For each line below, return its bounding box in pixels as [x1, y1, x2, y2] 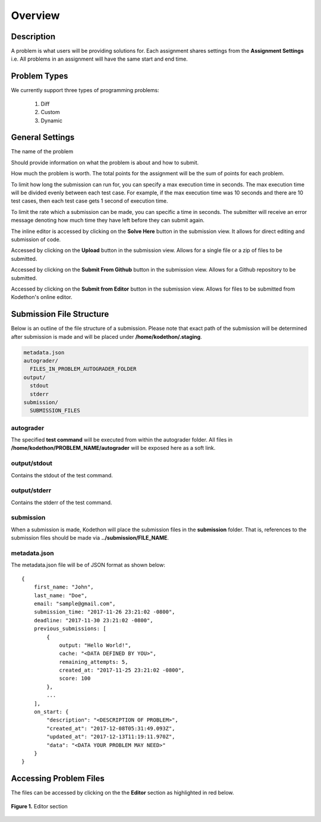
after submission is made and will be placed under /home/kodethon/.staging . [11, 333, 202, 340]
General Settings [11, 133, 75, 143]
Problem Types [11, 71, 68, 81]
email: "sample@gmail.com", [33, 600, 116, 607]
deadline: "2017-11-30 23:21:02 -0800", [33, 617, 154, 623]
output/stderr [11, 486, 52, 495]
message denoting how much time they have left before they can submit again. [11, 217, 204, 224]
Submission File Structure [11, 309, 109, 319]
